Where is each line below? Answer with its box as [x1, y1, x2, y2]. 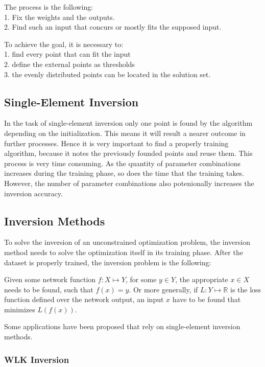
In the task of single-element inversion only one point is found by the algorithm [4, 118, 253, 128]
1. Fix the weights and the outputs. [4, 11, 115, 22]
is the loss [230, 284, 261, 294]
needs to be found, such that [4, 284, 93, 294]
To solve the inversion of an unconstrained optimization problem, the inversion [4, 237, 250, 247]
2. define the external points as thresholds [4, 58, 135, 69]
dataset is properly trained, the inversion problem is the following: [4, 257, 211, 267]
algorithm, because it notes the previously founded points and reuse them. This [4, 148, 253, 158]
